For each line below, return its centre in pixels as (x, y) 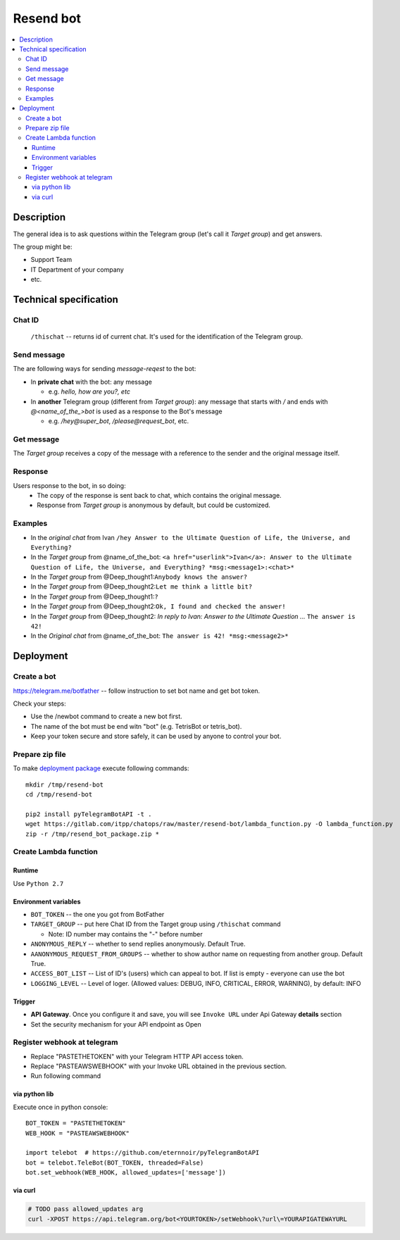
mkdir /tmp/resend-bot (65, 784)
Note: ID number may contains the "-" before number (126, 934)
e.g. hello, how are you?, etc (89, 392)
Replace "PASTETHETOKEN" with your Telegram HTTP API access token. (137, 1056)
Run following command (66, 1076)
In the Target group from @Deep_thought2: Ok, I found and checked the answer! (158, 606)
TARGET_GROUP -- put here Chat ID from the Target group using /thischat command (156, 924)
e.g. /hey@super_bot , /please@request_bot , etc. (119, 421)
